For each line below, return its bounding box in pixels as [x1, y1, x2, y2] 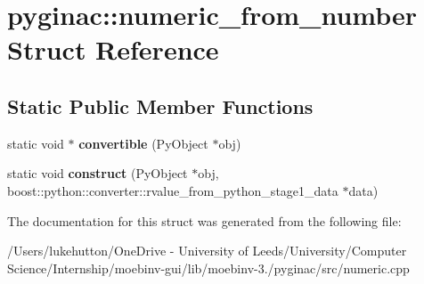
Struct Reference [7, 31, 219, 68]
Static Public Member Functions [7, 92, 314, 119]
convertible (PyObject [78, 134, 208, 152]
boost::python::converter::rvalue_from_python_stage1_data [7, 181, 338, 199]
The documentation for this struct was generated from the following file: [7, 211, 402, 230]
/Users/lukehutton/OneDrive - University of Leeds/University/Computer [7, 241, 407, 260]
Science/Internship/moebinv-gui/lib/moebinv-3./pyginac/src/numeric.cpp [7, 258, 410, 277]
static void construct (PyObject [7, 164, 188, 183]
